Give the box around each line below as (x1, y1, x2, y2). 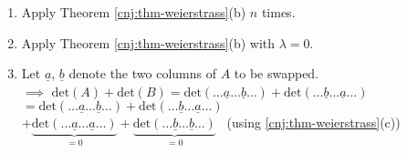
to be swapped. (234, 64, 319, 83)
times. (261, 3, 296, 21)
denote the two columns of (68, 64, 216, 83)
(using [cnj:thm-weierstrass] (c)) (226, 113, 401, 132)
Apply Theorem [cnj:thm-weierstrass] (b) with (21, 33, 276, 52)
